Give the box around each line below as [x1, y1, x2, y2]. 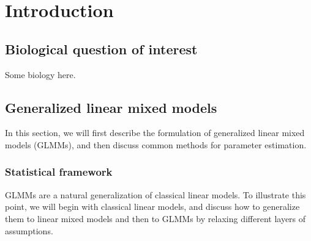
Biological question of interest [5, 39, 198, 58]
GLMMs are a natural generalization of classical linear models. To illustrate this [5, 188, 306, 201]
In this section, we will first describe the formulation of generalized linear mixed [5, 126, 305, 139]
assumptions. [5, 224, 53, 237]
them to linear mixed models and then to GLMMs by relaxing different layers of [5, 212, 306, 225]
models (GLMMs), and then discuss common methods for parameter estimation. [5, 138, 307, 151]
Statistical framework [5, 164, 113, 179]
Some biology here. [5, 68, 76, 81]
